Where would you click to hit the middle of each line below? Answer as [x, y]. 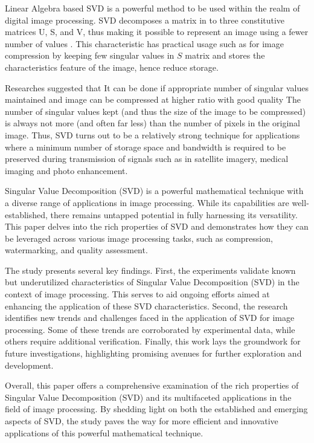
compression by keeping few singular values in [90, 55]
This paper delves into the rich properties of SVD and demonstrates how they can [157, 226]
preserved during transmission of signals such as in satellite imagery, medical [147, 159]
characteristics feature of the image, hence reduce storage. [112, 67]
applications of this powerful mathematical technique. [104, 432]
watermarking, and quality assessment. [76, 250]
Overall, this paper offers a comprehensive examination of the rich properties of [152, 385]
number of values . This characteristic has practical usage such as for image [144, 43]
